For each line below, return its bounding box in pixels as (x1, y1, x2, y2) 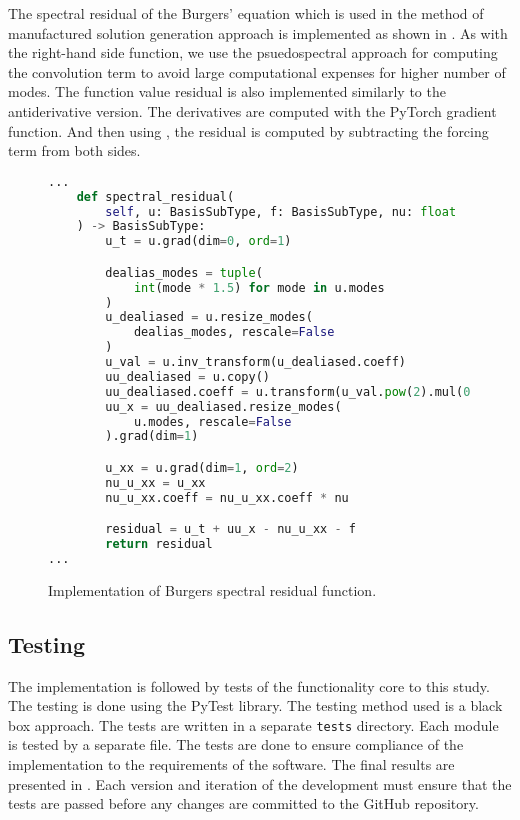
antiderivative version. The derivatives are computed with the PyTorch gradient (8, 100, 497, 121)
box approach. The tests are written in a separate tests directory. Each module (8, 714, 499, 735)
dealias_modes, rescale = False (133, 325, 335, 340)
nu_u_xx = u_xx (105, 475, 206, 490)
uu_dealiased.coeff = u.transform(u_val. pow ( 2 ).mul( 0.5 (105, 384, 485, 399)
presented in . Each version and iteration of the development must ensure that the (8, 773, 512, 794)
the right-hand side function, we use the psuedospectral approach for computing (8, 42, 498, 63)
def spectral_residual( (76, 189, 235, 204)
